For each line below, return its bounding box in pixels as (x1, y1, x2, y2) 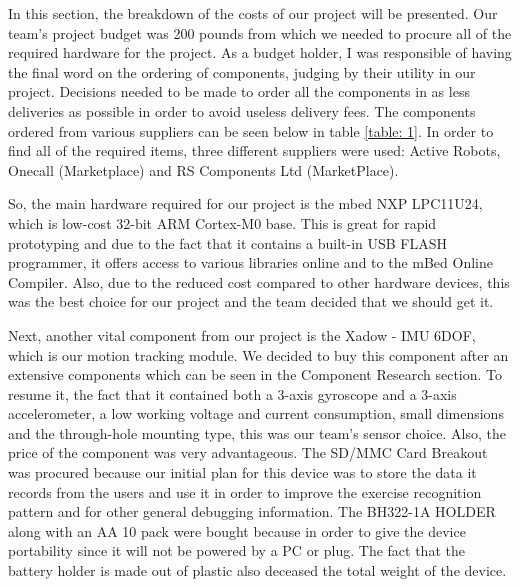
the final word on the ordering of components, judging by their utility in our (8, 61, 476, 82)
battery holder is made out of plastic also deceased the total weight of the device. (8, 560, 507, 581)
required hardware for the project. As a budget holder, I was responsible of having (8, 42, 512, 63)
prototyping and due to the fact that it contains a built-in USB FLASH (8, 232, 448, 253)
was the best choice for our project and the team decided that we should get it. (8, 291, 494, 312)
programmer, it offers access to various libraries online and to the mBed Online (8, 252, 493, 273)
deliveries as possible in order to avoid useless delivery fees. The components (8, 100, 476, 121)
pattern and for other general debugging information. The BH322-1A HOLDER (8, 501, 496, 522)
